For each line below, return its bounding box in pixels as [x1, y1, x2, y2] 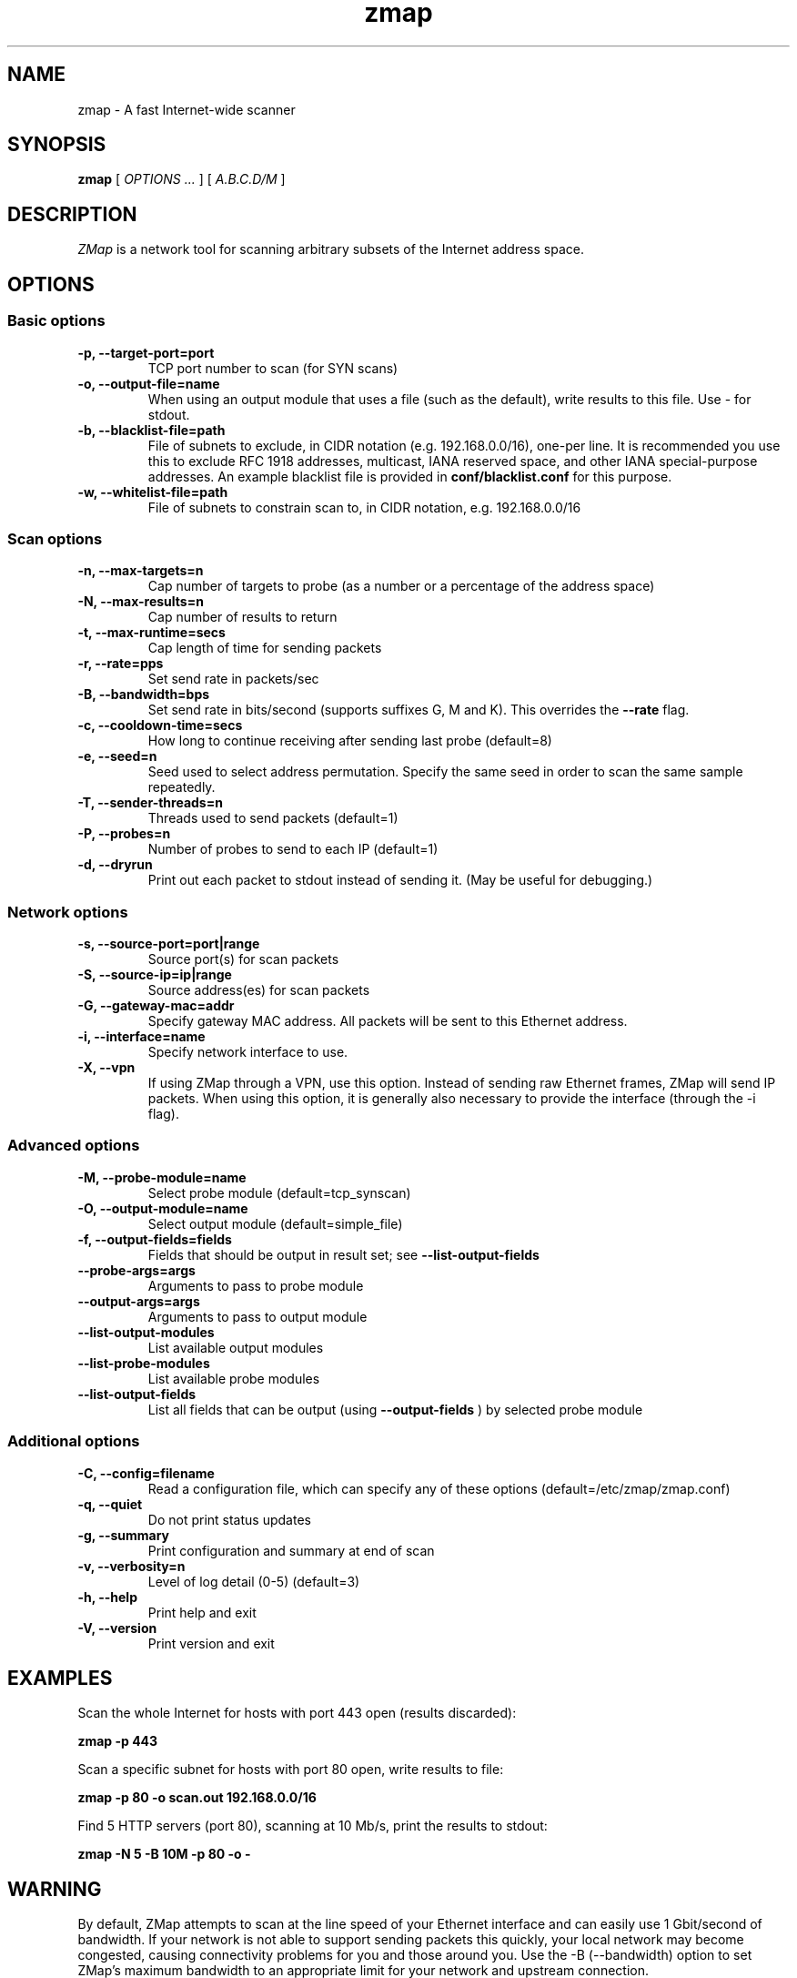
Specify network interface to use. [147, 1044, 348, 1060]
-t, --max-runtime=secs [77, 624, 226, 641]
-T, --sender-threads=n [77, 795, 223, 811]
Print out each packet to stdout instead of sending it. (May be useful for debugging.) [147, 872, 653, 888]
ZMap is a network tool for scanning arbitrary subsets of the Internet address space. [77, 241, 584, 258]
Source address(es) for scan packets [147, 982, 370, 998]
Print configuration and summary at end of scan [147, 1542, 435, 1558]
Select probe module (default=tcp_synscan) [147, 1184, 411, 1201]
